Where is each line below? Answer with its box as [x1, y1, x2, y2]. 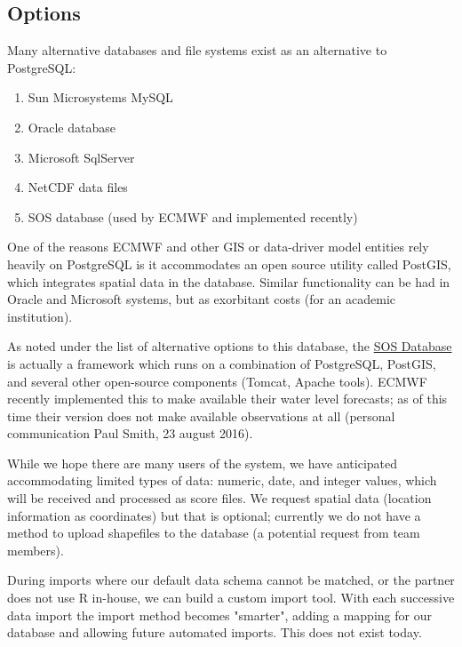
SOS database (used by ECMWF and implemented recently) [28, 207, 358, 226]
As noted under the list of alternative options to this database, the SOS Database [7, 337, 452, 355]
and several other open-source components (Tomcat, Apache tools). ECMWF [7, 371, 427, 390]
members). [7, 540, 64, 559]
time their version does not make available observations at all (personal [7, 406, 395, 425]
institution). [7, 307, 73, 325]
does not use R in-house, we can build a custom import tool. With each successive [7, 588, 455, 607]
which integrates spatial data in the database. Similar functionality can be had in [7, 272, 450, 291]
